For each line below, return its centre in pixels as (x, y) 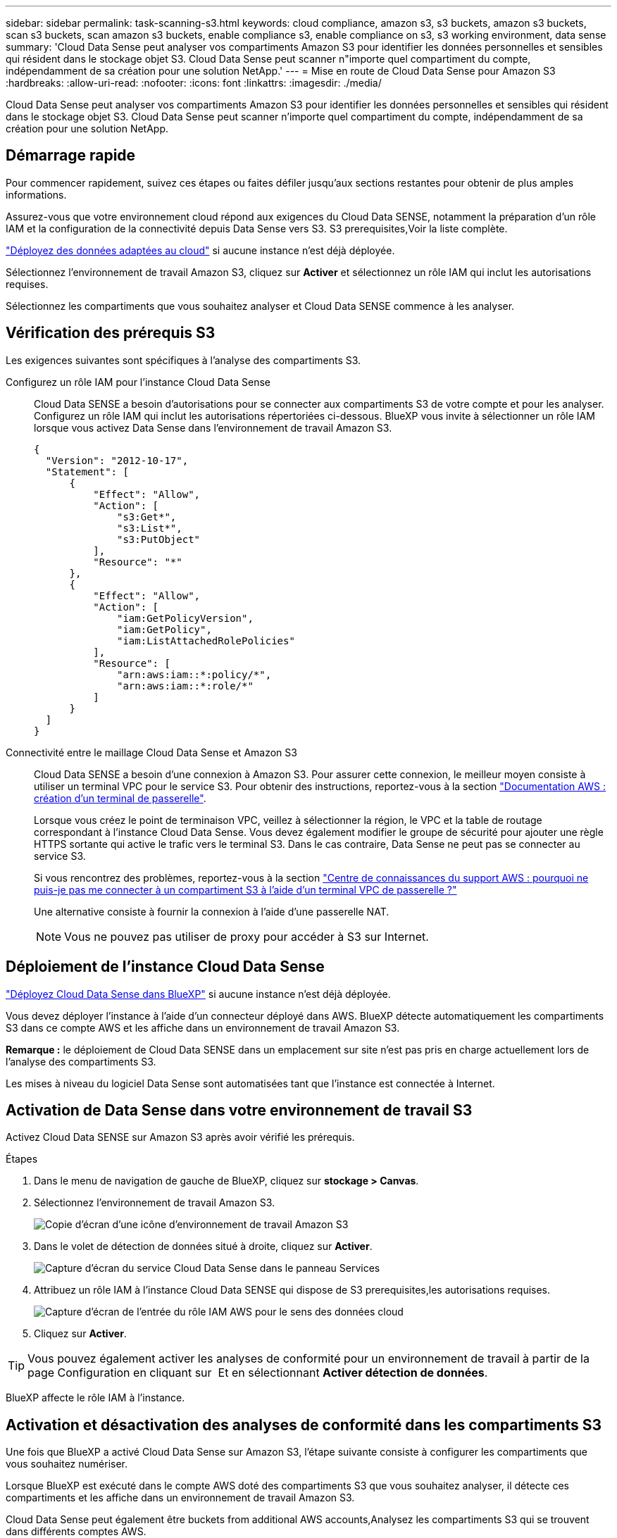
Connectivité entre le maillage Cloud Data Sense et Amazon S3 (151, 752)
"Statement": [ (87, 471)
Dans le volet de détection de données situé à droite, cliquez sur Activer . (203, 1246)
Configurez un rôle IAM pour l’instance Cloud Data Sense (138, 382)
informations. (36, 194)
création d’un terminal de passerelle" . (120, 798)
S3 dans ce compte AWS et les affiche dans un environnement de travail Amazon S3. (203, 1027)
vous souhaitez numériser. (67, 1464)
